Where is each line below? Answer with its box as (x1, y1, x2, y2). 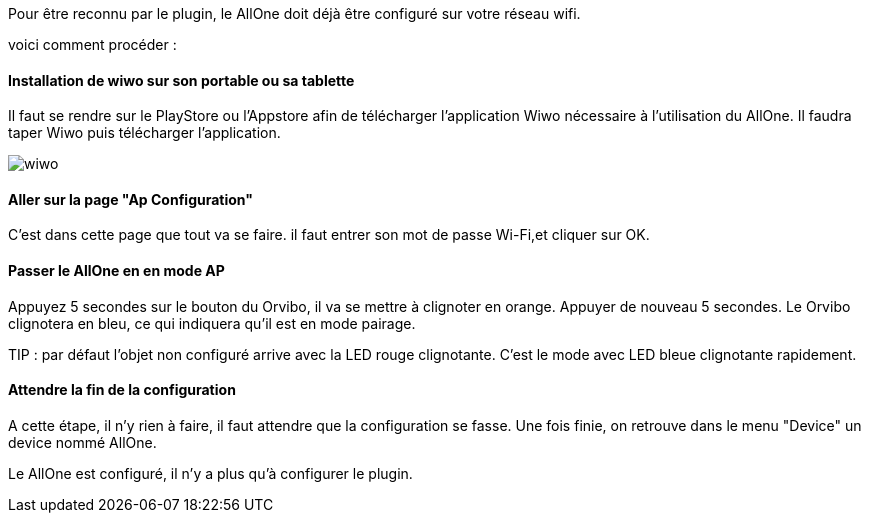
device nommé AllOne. (8, 433, 157, 451)
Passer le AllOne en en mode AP (8, 262, 225, 280)
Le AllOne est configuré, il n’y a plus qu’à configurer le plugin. (8, 464, 413, 482)
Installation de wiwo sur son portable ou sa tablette (8, 71, 355, 89)
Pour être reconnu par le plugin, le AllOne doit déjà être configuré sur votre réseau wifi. (8, 5, 581, 22)
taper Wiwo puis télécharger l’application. (8, 124, 281, 142)
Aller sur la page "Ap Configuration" (8, 190, 253, 208)
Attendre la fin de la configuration (8, 381, 236, 399)
